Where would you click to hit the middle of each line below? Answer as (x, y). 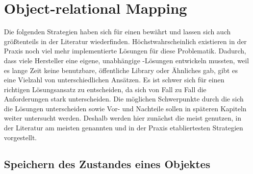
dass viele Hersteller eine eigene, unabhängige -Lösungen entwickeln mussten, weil (126, 60)
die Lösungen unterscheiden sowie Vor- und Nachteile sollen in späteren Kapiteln (125, 108)
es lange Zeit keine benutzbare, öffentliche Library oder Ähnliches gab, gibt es (121, 70)
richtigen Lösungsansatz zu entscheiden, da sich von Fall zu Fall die (105, 89)
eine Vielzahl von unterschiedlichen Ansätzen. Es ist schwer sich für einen (114, 80)
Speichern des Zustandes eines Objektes (107, 163)
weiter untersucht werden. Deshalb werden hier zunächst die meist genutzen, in (123, 118)
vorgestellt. (21, 137)
